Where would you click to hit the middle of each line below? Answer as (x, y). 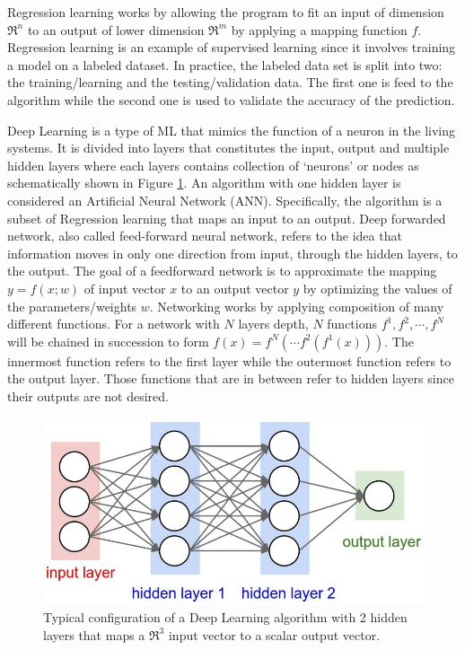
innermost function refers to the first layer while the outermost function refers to (229, 360)
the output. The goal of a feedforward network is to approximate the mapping (222, 271)
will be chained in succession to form (108, 341)
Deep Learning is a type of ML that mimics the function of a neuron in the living (232, 130)
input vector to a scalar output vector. (274, 634)
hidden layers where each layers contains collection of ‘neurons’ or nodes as (213, 165)
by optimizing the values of (377, 288)
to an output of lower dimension (116, 29)
